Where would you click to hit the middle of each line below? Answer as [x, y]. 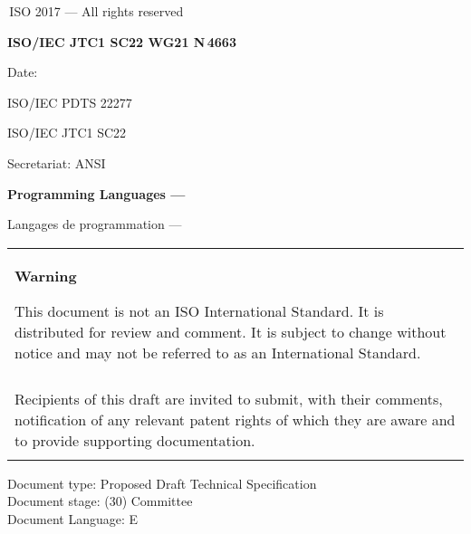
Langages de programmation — [95, 224]
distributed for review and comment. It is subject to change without [231, 331]
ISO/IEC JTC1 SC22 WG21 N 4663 [122, 41]
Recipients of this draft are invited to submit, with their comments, [229, 398]
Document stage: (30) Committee [100, 501]
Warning [46, 275]
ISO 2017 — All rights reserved [96, 11]
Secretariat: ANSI [57, 162]
